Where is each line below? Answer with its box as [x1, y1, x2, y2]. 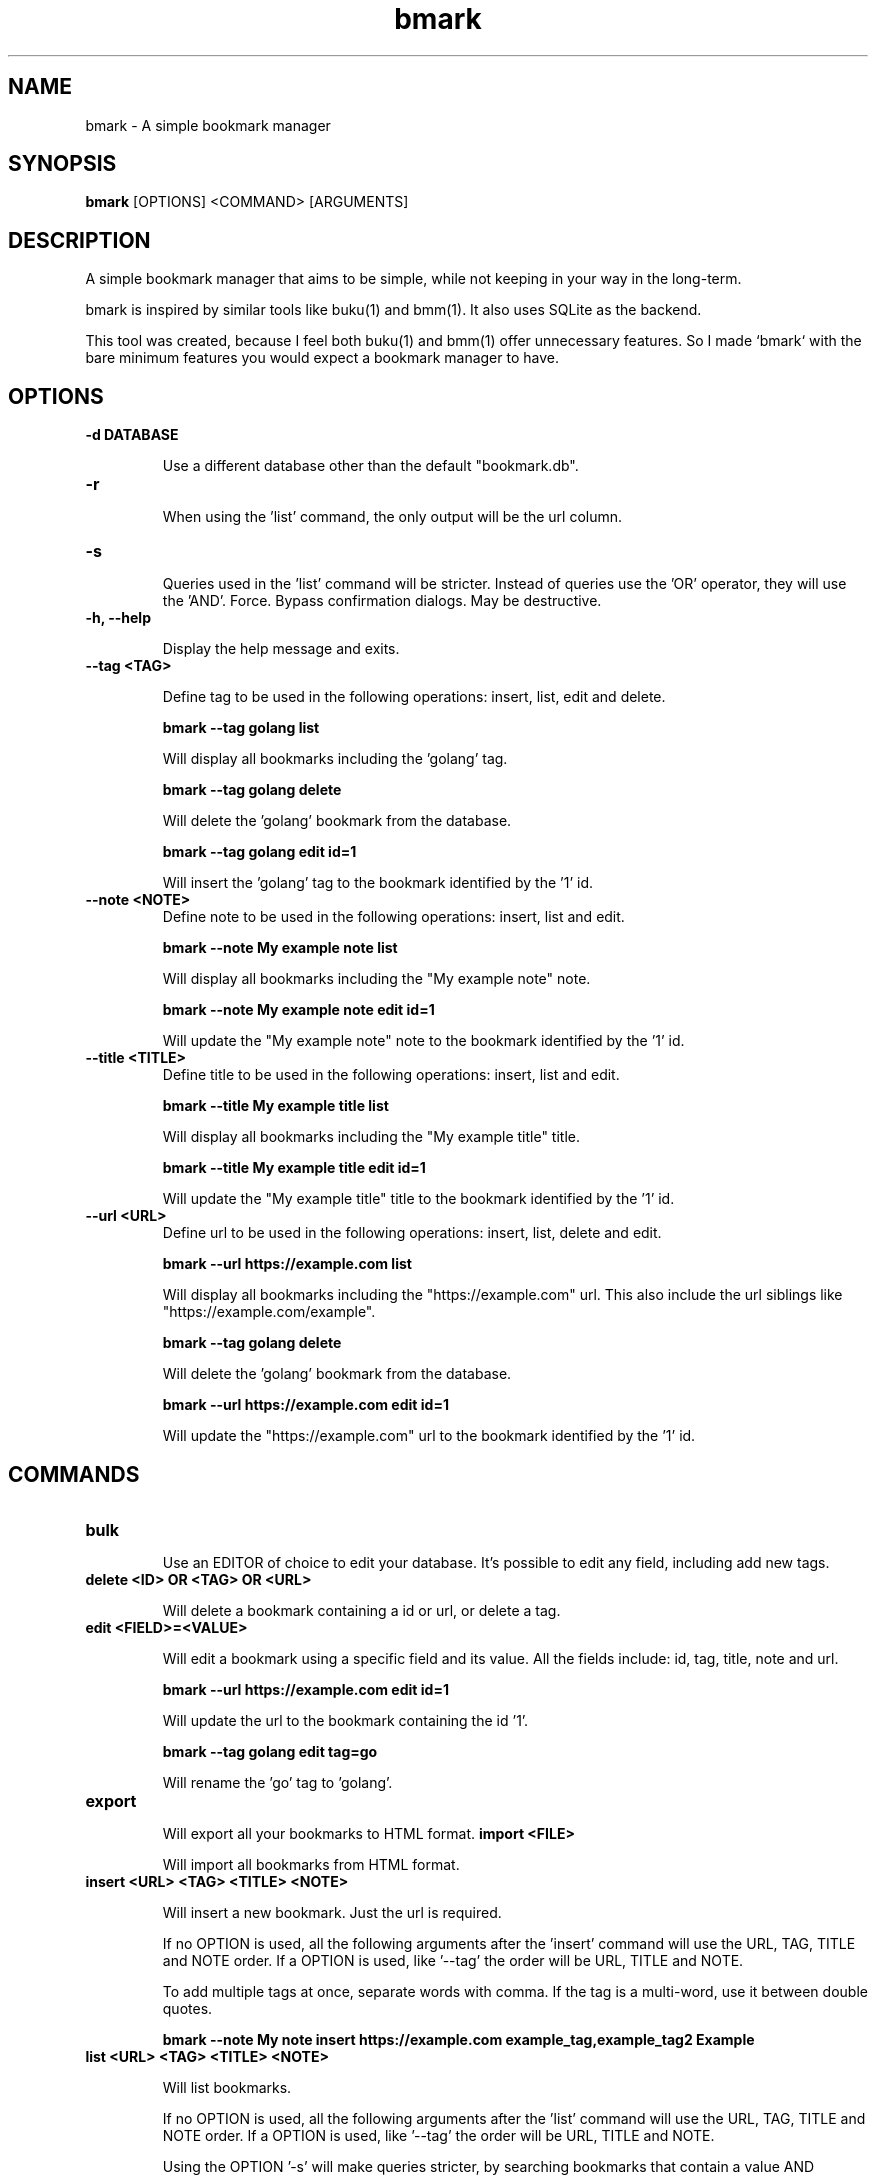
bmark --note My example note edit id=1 [162, 1001, 435, 1019]
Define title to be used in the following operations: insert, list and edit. [162, 1066, 620, 1084]
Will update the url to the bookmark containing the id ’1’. [162, 1711, 529, 1729]
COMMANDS [8, 1461, 140, 1487]
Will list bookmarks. [162, 2078, 292, 2096]
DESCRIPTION [8, 227, 151, 253]
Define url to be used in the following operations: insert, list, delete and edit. [162, 1224, 662, 1242]
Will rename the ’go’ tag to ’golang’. [162, 1773, 393, 1791]
